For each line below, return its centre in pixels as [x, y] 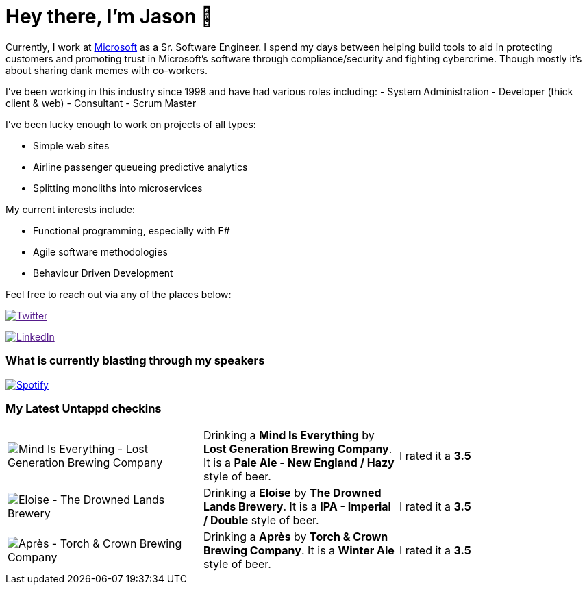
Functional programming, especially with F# [132, 230]
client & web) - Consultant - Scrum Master [101, 103]
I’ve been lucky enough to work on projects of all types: [131, 124]
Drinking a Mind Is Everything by [289, 435]
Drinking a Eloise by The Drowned [292, 493]
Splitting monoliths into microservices [118, 188]
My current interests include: [70, 209]
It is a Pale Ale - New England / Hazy [299, 463]
